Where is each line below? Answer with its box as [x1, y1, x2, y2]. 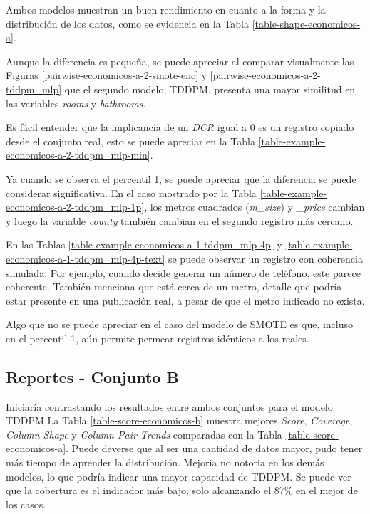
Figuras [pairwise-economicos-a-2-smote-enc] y [6, 68, 207, 83]
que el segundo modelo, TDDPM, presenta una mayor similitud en [64, 81, 356, 96]
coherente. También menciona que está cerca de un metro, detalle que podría [6, 279, 342, 294]
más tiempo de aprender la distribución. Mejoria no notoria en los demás [6, 455, 324, 470]
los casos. [6, 496, 46, 511]
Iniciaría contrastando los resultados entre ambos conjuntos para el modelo [6, 399, 333, 414]
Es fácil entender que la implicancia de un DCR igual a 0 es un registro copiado [6, 120, 354, 135]
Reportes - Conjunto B [6, 365, 179, 387]
